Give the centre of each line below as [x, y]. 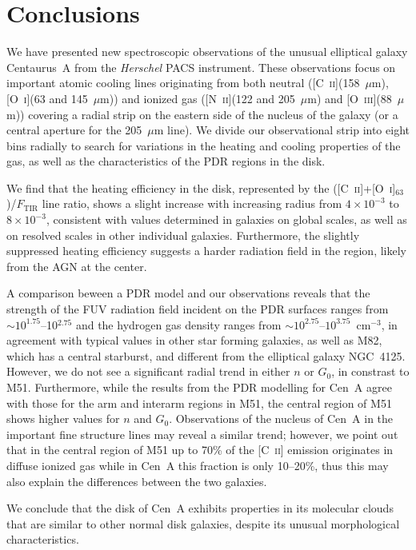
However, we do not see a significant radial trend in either [148, 371]
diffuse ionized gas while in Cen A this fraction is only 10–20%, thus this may [198, 465]
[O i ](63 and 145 [47, 98]
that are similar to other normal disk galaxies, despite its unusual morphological [203, 523]
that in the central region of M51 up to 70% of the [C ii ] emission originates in [200, 450]
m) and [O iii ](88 [350, 98]
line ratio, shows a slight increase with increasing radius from [192, 203]
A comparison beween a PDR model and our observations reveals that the [188, 293]
